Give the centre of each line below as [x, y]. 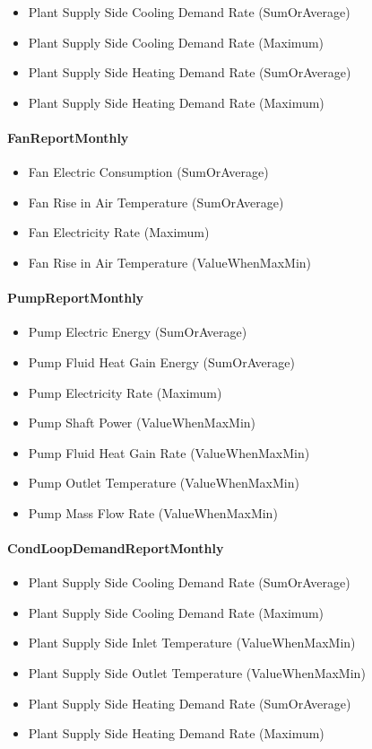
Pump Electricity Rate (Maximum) [125, 392]
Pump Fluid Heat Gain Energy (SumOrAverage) [161, 361]
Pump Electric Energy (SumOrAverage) [138, 332]
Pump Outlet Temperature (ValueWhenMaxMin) [164, 483]
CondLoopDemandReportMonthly [116, 548]
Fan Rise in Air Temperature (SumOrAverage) [156, 202]
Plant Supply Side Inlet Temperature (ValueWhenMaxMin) [192, 643]
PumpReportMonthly [76, 298]
